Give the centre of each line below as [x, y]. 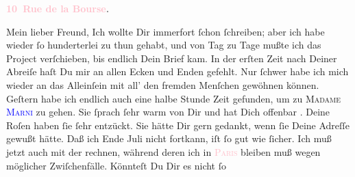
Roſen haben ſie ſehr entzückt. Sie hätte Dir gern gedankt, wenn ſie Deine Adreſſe [178, 125]
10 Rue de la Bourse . [58, 8]
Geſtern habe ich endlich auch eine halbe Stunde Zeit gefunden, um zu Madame [174, 98]
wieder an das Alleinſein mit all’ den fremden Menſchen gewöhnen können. [163, 84]
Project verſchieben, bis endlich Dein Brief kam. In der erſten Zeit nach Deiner [172, 58]
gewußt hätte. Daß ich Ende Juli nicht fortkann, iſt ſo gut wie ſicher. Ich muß [169, 138]
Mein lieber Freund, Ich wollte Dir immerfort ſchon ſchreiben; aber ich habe [166, 31]
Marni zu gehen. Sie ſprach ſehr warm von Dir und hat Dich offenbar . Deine [168, 112]
